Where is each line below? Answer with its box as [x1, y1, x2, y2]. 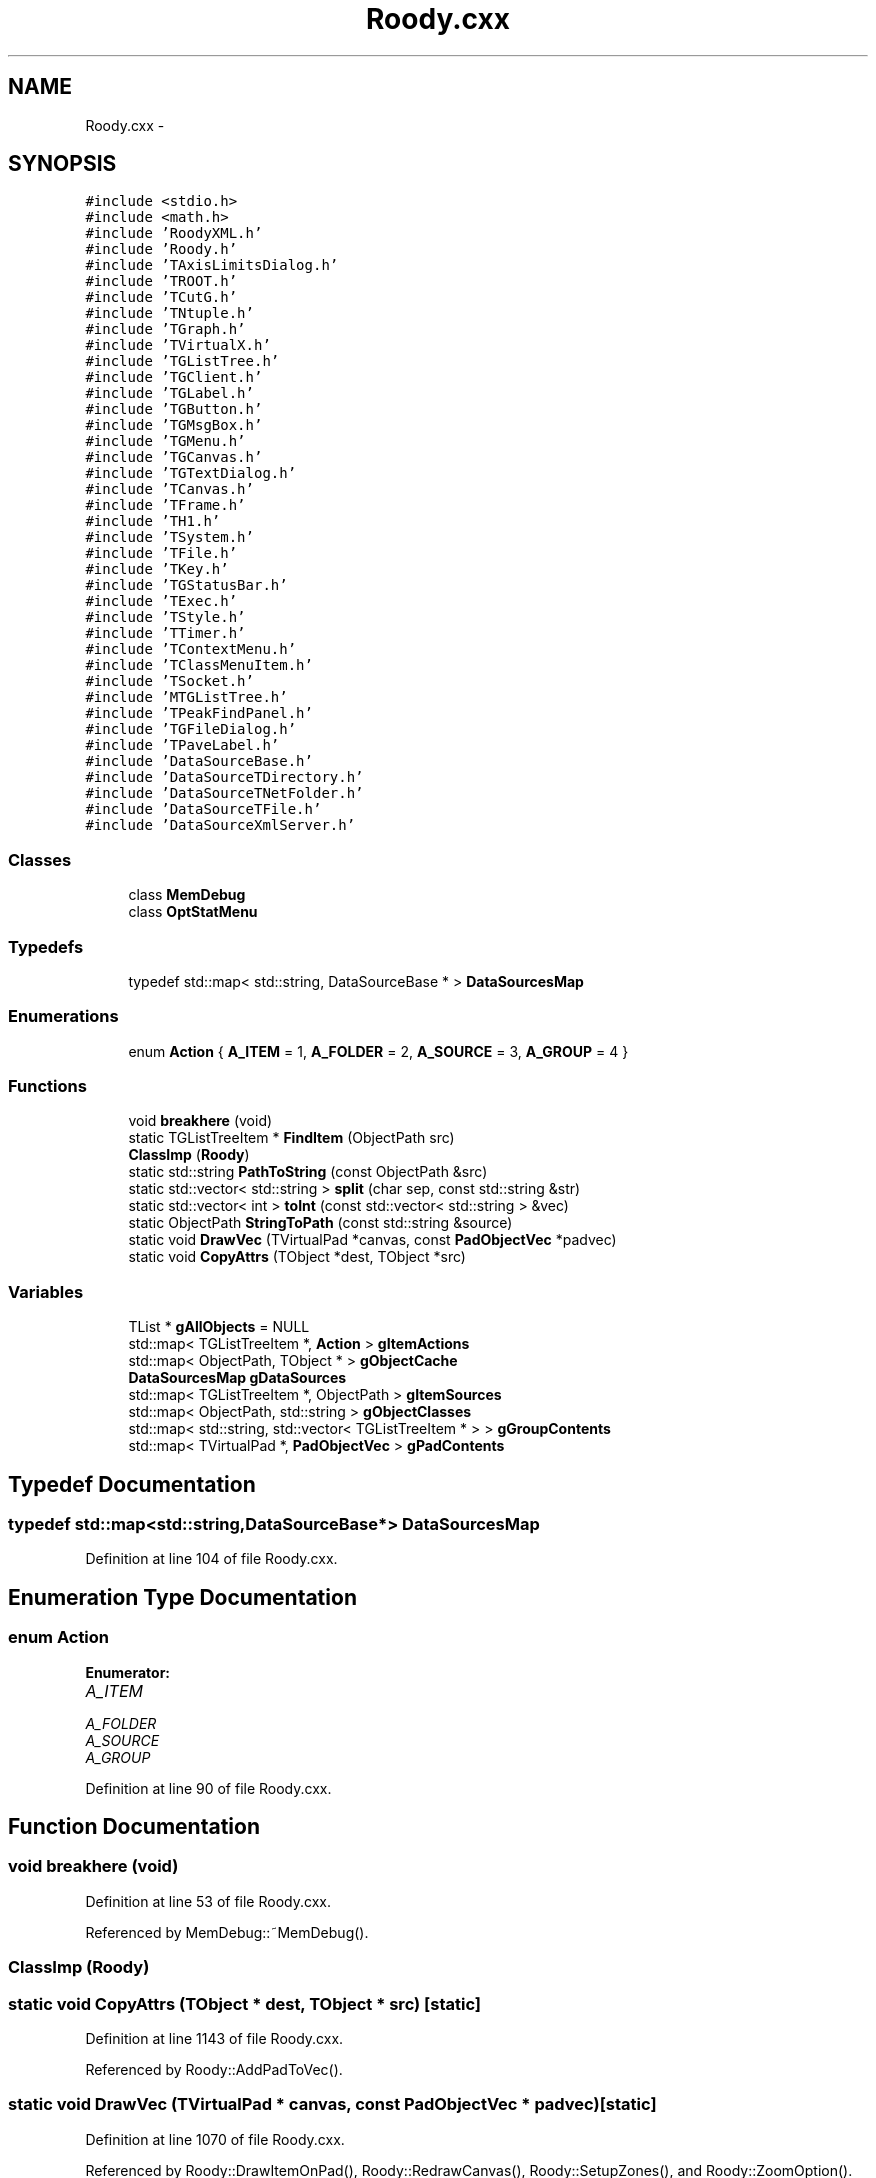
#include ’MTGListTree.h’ [85, 689, 288, 706]
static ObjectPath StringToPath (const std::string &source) [128, 1214, 513, 1232]
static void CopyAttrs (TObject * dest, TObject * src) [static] [8, 1993, 481, 2014]
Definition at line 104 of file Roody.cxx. [85, 1550, 338, 1568]
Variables [8, 1281, 84, 1302]
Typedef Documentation [8, 1471, 256, 1497]
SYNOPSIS [8, 151, 117, 177]
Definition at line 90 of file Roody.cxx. [85, 1779, 332, 1797]
